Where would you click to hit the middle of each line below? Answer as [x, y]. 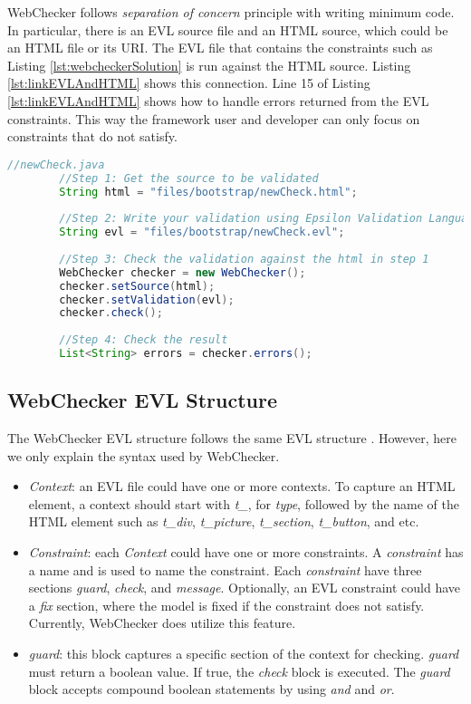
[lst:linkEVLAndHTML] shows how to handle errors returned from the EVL [218, 100]
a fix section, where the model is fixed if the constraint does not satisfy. [226, 605]
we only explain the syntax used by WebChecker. [144, 455]
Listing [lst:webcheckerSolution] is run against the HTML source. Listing [209, 65]
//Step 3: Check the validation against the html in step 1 [244, 259]
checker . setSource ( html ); [137, 286]
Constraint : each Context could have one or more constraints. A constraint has [246, 552]
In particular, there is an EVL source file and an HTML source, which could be [228, 29]
